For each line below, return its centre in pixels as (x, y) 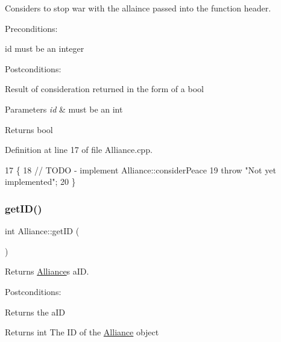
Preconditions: (31, 28)
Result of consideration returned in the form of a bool (104, 89)
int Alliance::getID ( (42, 231)
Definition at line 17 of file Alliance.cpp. (79, 150)
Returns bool (29, 129)
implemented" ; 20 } (40, 182)
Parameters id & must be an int (64, 109)
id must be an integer (45, 48)
